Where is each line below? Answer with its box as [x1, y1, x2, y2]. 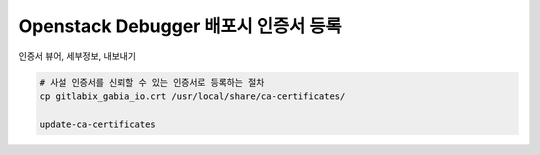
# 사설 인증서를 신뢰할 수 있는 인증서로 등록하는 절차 [39, 76, 265, 88]
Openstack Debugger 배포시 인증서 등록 [18, 15, 342, 37]
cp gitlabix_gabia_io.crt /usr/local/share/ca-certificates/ [39, 90, 346, 102]
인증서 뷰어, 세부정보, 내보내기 [18, 50, 137, 62]
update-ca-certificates [39, 118, 157, 130]
